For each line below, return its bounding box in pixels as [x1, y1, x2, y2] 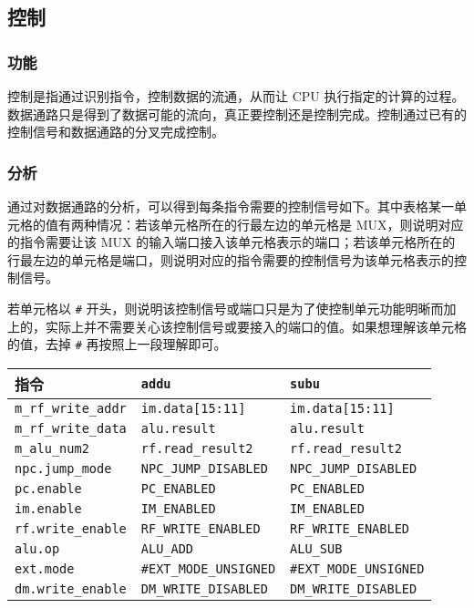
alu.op [15, 541, 60, 556]
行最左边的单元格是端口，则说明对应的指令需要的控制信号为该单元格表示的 [7, 250, 454, 269]
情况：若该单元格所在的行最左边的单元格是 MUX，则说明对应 [96, 214, 464, 233]
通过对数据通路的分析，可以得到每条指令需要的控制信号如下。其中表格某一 [7, 197, 454, 215]
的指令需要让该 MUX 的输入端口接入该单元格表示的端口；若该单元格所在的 [7, 232, 456, 252]
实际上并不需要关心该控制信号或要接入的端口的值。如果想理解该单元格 [45, 316, 467, 335]
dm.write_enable [15, 581, 127, 596]
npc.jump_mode [15, 460, 112, 476]
